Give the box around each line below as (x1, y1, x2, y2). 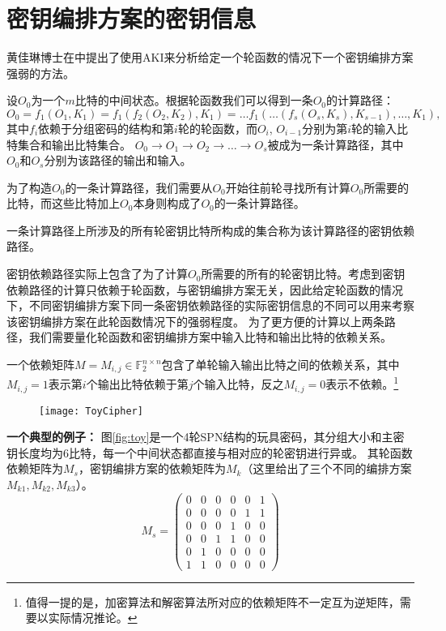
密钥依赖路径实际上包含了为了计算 (6, 265, 188, 282)
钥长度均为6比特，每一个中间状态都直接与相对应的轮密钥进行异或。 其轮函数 (6, 444, 413, 461)
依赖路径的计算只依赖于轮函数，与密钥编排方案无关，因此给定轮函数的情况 (6, 281, 403, 298)
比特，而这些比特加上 (6, 195, 120, 212)
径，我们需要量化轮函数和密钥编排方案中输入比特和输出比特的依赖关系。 (6, 328, 392, 346)
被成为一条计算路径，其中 (267, 135, 404, 152)
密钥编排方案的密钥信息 (6, 2, 257, 35)
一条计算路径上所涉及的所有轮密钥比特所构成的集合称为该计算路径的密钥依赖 (6, 221, 414, 238)
